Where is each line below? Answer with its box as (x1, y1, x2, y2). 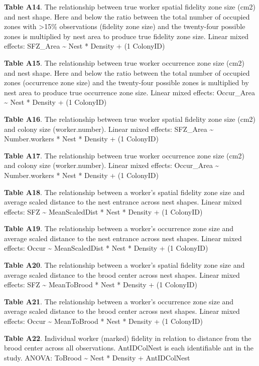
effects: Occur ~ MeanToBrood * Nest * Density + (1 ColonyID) (4, 316, 203, 326)
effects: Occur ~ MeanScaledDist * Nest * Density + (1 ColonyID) (4, 243, 208, 253)
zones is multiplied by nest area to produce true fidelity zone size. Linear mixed (4, 31, 249, 41)
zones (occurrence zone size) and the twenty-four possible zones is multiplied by (4, 77, 249, 88)
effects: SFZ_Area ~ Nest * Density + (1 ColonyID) (4, 41, 165, 51)
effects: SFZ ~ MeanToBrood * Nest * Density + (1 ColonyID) (4, 279, 197, 290)
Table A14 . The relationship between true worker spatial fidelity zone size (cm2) (4, 2, 256, 12)
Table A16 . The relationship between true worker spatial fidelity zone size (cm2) (4, 113, 256, 124)
